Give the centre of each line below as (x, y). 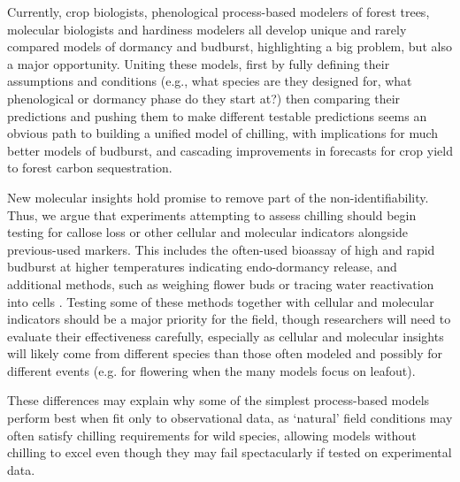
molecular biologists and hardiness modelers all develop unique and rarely (207, 29)
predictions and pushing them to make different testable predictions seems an (217, 115)
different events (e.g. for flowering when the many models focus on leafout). (211, 370)
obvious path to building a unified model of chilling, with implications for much (223, 133)
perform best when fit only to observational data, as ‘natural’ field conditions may (230, 418)
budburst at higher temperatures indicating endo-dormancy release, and (202, 267)
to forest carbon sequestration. (90, 168)
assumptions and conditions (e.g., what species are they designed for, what (210, 81)
